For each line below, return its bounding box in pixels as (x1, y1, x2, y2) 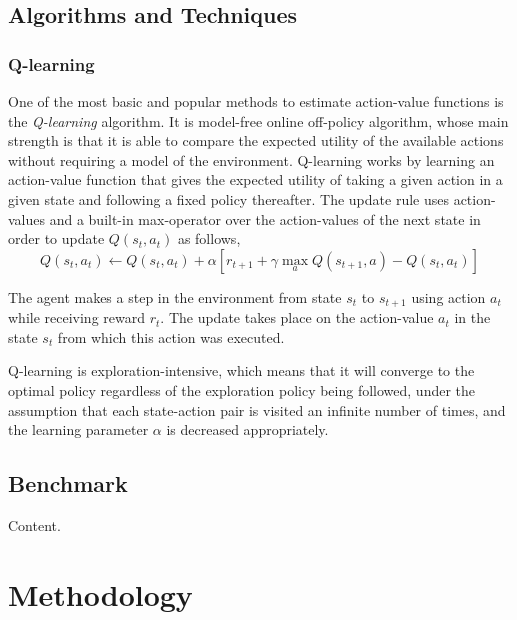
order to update (8, 228, 105, 249)
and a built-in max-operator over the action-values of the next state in (49, 208, 481, 229)
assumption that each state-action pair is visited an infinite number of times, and (8, 399, 506, 420)
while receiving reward (8, 307, 146, 328)
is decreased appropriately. (166, 419, 329, 440)
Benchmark (8, 468, 128, 499)
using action (411, 286, 486, 307)
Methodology (8, 573, 193, 614)
